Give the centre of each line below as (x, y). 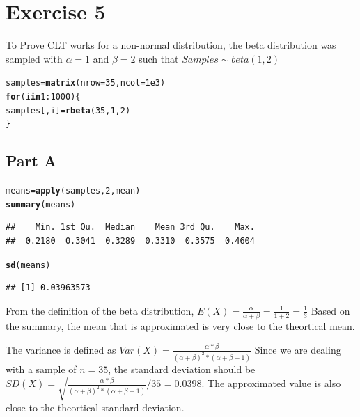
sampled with (34, 58)
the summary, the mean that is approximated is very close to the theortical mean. (180, 326)
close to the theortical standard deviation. (95, 407)
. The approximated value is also (271, 383)
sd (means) (28, 265)
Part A (31, 160)
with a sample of (41, 369)
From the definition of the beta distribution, (100, 310)
